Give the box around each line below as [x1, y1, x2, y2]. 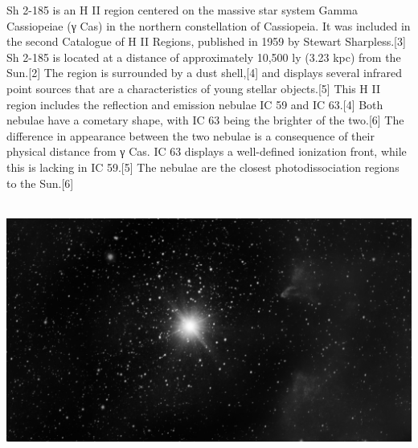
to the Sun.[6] [6, 174, 74, 191]
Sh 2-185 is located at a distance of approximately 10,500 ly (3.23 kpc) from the [6, 48, 401, 65]
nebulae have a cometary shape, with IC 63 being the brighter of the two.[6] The [6, 112, 404, 128]
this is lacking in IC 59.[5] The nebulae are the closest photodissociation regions [6, 158, 400, 175]
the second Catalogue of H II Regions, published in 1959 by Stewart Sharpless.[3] [6, 33, 406, 50]
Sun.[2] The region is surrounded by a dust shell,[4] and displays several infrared [6, 64, 402, 81]
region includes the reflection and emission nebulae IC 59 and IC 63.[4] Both [6, 96, 383, 112]
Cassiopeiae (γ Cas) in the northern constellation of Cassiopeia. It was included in [6, 17, 411, 34]
